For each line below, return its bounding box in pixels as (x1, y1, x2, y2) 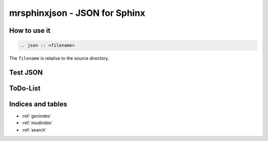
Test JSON (9, 68, 43, 76)
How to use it (9, 26, 51, 35)
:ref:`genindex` (21, 113, 52, 119)
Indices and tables (9, 100, 67, 108)
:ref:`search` (21, 127, 47, 133)
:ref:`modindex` (21, 120, 53, 126)
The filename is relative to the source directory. (9, 55, 109, 62)
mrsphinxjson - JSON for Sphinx (9, 7, 145, 18)
